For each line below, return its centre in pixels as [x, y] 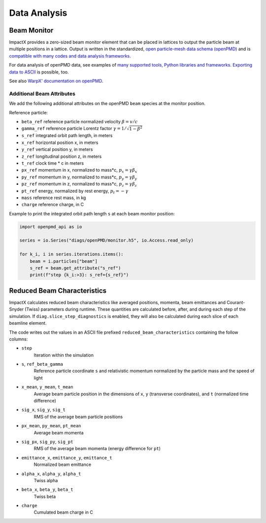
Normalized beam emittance [62, 465]
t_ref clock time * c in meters [53, 163]
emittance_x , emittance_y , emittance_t [67, 457]
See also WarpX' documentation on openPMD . [56, 81]
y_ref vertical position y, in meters [57, 149]
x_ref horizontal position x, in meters [60, 142]
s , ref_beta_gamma [42, 364]
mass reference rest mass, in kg [54, 198]
